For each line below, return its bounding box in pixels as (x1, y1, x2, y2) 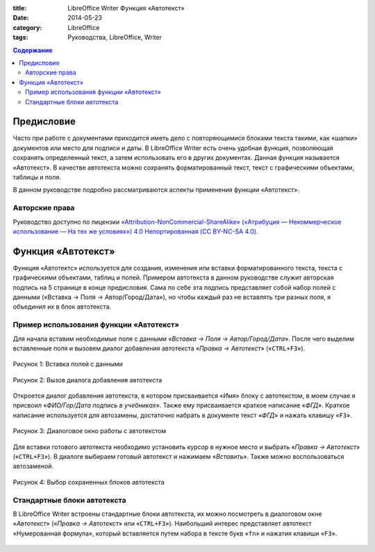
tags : (12, 33, 28, 42)
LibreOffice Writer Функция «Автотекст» (67, 4, 185, 12)
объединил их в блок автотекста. (12, 302, 111, 311)
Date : (12, 14, 29, 22)
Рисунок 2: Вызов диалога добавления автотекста (12, 375, 162, 384)
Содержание (12, 46, 53, 54)
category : (12, 23, 42, 31)
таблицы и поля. (12, 172, 62, 181)
